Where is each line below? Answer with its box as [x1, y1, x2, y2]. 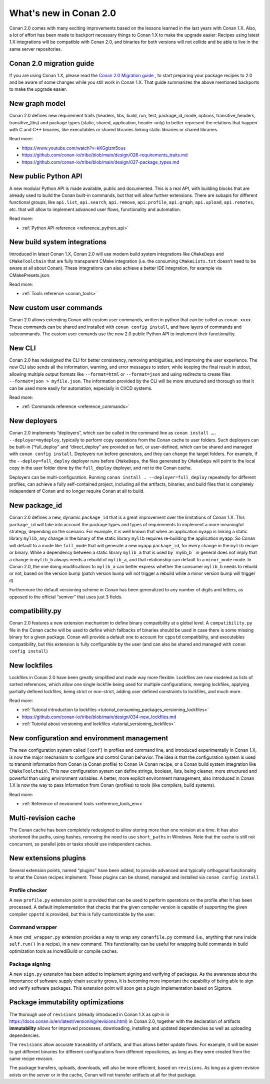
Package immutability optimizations [9, 998, 124, 1007]
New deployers [9, 416, 57, 425]
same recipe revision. [9, 1055, 53, 1061]
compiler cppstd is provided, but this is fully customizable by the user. [9, 911, 155, 917]
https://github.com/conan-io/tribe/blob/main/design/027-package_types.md [21, 159, 179, 165]
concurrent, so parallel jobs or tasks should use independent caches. [9, 841, 152, 847]
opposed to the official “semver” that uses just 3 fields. [9, 594, 122, 600]
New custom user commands [9, 304, 102, 312]
